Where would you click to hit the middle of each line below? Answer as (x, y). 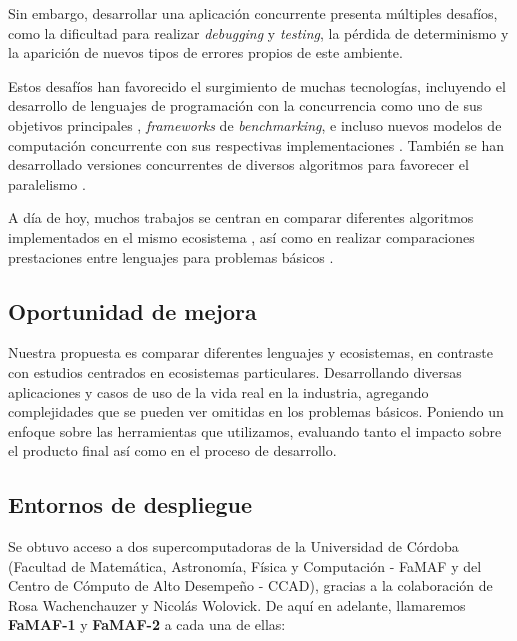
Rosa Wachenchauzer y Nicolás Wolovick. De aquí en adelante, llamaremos (237, 604)
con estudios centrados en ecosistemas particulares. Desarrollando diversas (235, 371)
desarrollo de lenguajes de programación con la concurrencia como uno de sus (245, 105)
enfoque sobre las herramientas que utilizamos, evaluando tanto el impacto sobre (255, 430)
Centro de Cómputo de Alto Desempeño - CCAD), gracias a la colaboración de (250, 585)
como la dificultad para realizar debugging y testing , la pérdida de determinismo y (258, 32)
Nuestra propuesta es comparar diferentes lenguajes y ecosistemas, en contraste (251, 352)
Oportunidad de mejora (132, 310)
